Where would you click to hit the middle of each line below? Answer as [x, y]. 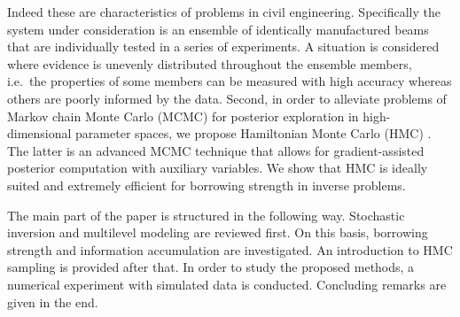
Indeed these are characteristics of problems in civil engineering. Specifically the [224, 12]
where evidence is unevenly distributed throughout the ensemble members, [210, 63]
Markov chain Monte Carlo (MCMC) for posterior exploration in [183, 116]
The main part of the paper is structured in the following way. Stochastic [206, 215]
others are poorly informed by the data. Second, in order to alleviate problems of [227, 98]
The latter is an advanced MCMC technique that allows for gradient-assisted [216, 150]
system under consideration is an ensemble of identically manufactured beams [218, 29]
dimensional [39, 133]
